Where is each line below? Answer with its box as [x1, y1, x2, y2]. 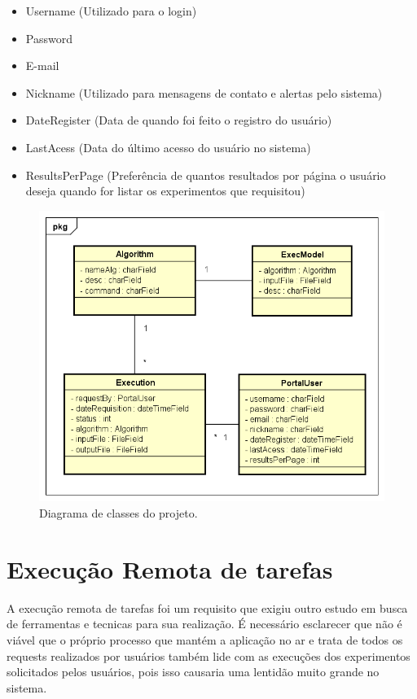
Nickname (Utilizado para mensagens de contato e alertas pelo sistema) [25, 84, 383, 101]
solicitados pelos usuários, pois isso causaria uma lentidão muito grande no [7, 663, 380, 680]
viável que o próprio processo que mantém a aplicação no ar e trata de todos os [7, 631, 403, 648]
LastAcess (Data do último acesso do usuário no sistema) [25, 138, 311, 155]
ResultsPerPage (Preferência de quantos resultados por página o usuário [25, 166, 386, 183]
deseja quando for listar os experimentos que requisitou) [25, 182, 305, 199]
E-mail [25, 57, 59, 74]
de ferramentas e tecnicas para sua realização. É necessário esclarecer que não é [7, 615, 402, 632]
